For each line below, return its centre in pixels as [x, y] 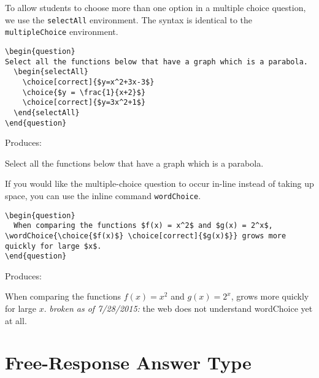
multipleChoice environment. [62, 32]
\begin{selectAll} [51, 72]
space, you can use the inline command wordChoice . [103, 195]
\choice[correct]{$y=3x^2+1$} [84, 103]
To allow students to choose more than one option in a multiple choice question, [156, 7]
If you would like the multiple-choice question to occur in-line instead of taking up [159, 183]
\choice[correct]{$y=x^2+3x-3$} [88, 82]
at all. [16, 320]
